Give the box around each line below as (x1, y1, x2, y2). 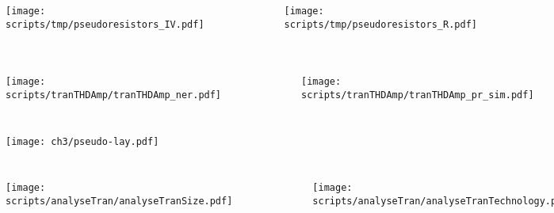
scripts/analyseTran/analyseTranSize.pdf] (6, 195, 233, 207)
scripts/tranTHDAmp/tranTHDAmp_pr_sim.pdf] (301, 89, 534, 101)
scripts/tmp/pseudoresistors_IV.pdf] (6, 18, 204, 30)
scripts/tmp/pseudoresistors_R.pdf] (284, 18, 477, 30)
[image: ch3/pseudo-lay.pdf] (6, 135, 159, 147)
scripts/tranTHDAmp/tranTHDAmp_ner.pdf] (6, 89, 222, 101)
